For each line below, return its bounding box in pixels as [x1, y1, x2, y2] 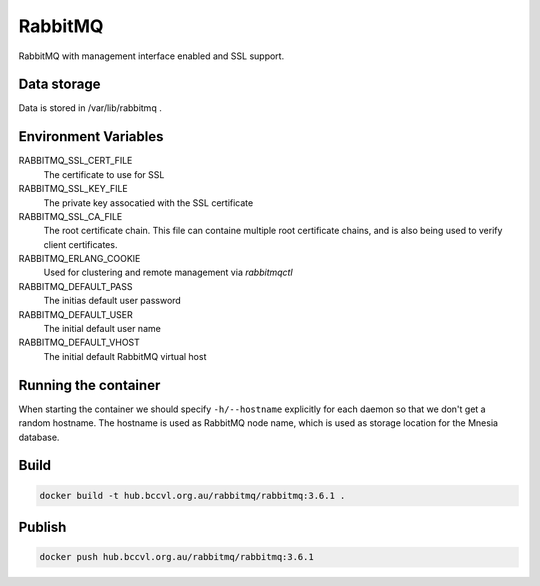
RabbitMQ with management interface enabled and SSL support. [18, 50, 285, 62]
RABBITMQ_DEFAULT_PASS [18, 280, 133, 292]
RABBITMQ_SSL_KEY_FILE [18, 183, 129, 195]
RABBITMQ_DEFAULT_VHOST [18, 336, 140, 349]
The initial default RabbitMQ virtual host [43, 350, 207, 362]
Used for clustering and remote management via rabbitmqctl [43, 266, 294, 279]
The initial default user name [43, 323, 162, 335]
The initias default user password [43, 295, 182, 307]
